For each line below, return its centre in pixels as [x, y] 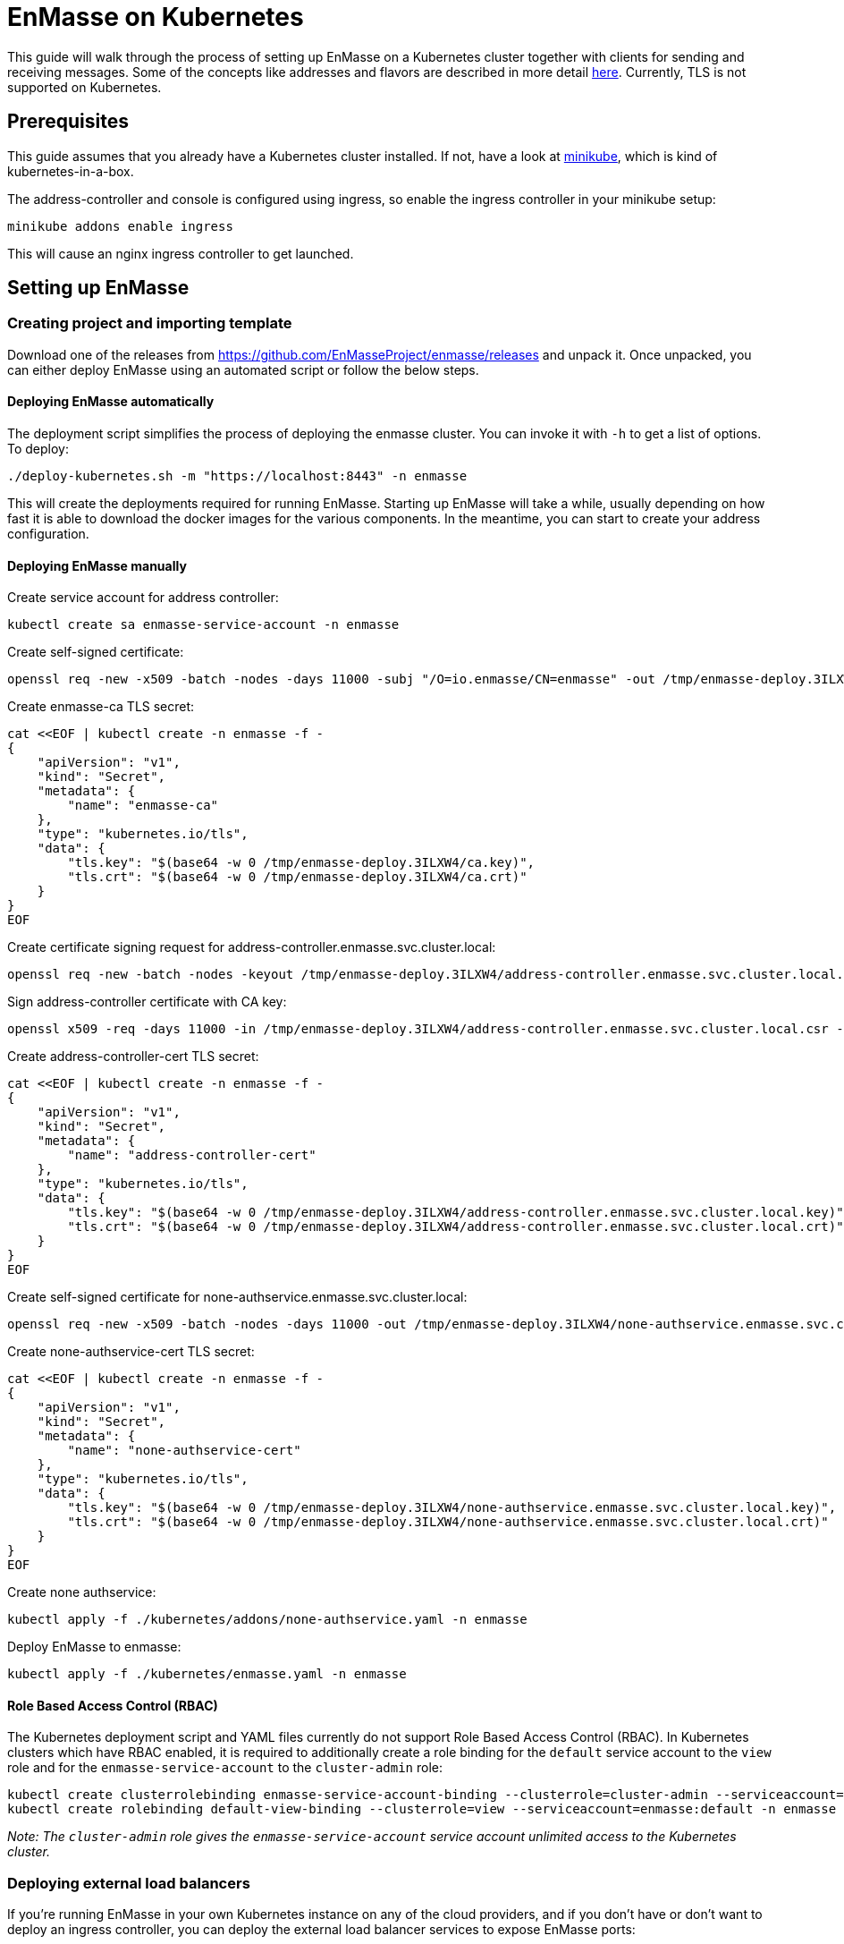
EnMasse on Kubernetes [156, 17]
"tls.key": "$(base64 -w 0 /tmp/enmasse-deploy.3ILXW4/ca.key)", [301, 863]
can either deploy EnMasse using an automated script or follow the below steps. [243, 369]
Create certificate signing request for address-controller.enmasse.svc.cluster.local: [252, 947]
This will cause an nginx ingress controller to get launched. [181, 253]
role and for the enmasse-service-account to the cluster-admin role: [225, 1768]
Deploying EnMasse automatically [111, 402]
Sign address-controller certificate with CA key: [147, 1002]
